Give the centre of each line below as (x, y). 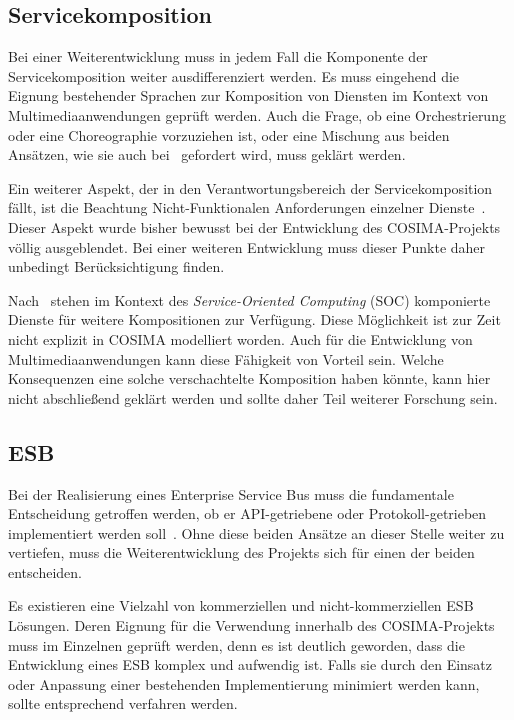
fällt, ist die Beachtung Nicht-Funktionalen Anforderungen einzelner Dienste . (247, 207)
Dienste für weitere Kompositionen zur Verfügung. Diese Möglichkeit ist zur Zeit (254, 319)
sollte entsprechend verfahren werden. (123, 703)
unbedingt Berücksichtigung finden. (116, 266)
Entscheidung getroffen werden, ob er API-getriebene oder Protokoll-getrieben (247, 513)
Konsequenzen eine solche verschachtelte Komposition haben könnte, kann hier (249, 378)
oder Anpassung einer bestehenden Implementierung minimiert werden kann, (244, 683)
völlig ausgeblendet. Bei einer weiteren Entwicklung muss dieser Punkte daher (247, 246)
